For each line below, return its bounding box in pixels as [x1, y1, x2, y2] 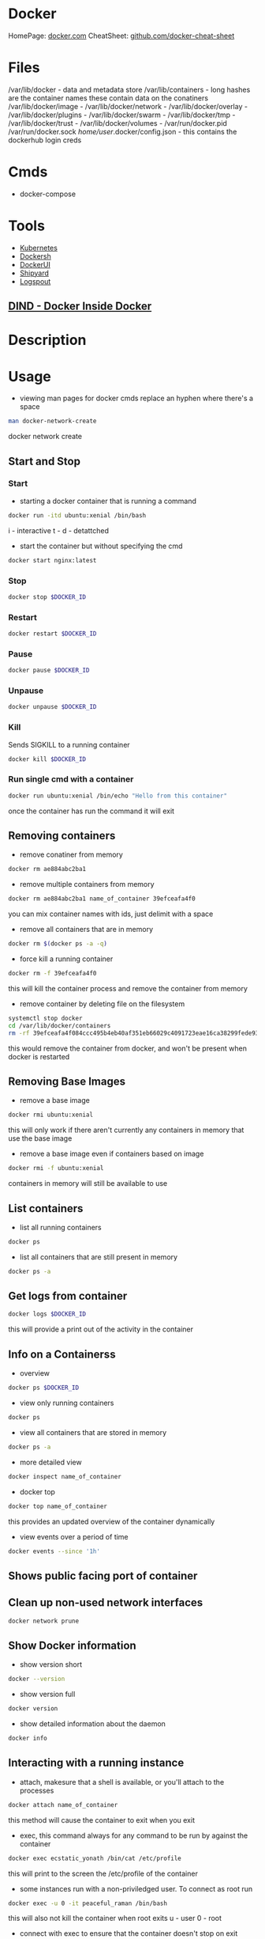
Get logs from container [8, 1290, 128, 1303]
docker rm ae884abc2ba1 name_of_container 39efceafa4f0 [8, 895, 196, 903]
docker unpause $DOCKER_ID [8, 703, 97, 711]
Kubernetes [19, 243, 58, 252]
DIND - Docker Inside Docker [8, 300, 152, 313]
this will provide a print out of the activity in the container [8, 1324, 193, 1334]
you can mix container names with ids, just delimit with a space [8, 909, 214, 918]
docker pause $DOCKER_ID [8, 666, 90, 675]
